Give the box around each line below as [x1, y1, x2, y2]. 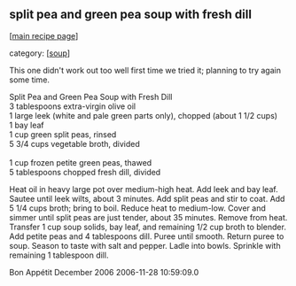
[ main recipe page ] [9, 30, 79, 41]
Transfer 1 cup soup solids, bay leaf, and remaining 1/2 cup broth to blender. [9, 221, 286, 232]
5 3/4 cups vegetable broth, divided [9, 138, 140, 149]
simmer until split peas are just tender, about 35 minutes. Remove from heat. [9, 212, 288, 222]
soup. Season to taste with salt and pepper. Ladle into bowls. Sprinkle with [9, 240, 281, 251]
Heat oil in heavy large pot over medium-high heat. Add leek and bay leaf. [9, 183, 278, 194]
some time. [9, 74, 51, 85]
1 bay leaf [9, 120, 44, 130]
